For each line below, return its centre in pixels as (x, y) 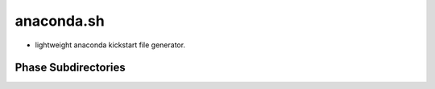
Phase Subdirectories (70, 68)
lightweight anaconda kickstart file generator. (110, 45)
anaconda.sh (60, 21)
